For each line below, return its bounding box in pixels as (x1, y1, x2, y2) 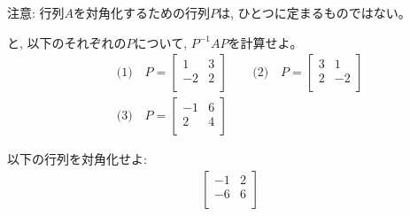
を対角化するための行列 (73, 4, 211, 21)
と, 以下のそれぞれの (7, 33, 127, 51)
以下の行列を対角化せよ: (7, 150, 147, 168)
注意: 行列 (7, 4, 65, 21)
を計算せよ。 (228, 33, 303, 51)
